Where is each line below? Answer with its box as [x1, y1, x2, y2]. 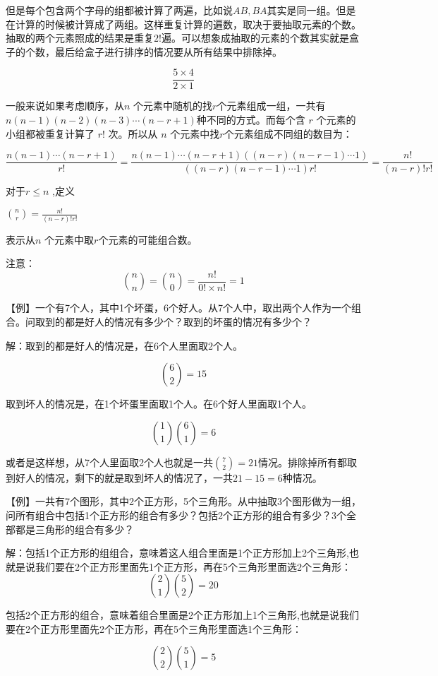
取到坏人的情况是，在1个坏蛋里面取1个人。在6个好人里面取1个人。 [6, 396, 312, 411]
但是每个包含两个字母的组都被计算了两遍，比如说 [6, 3, 233, 17]
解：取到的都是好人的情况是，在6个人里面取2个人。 [6, 338, 243, 352]
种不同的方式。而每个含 [196, 112, 305, 127]
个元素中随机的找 [133, 98, 213, 113]
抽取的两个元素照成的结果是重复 [6, 30, 154, 45]
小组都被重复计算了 [6, 126, 95, 141]
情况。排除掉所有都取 [258, 454, 358, 469]
